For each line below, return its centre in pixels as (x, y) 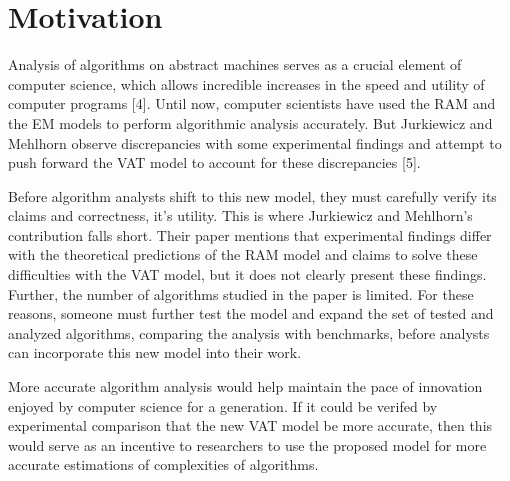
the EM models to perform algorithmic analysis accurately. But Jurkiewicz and (250, 122)
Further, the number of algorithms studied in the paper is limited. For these (241, 293)
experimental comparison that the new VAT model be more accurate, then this (250, 425)
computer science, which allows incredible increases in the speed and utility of (246, 83)
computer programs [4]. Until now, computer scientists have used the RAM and (252, 103)
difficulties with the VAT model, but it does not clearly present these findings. (247, 274)
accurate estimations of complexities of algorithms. (163, 464)
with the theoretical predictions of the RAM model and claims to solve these (243, 254)
